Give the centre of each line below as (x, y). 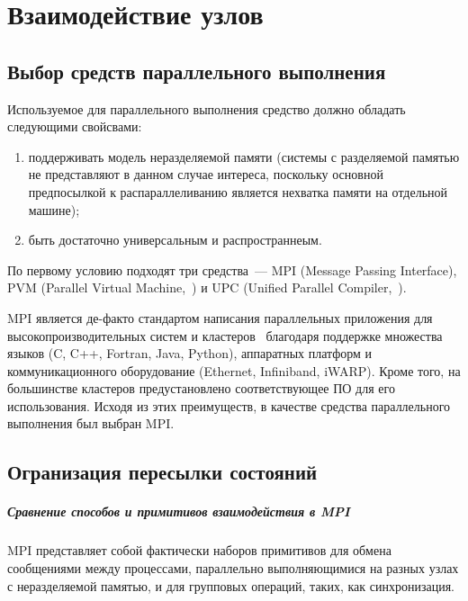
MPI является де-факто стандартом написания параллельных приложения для (220, 317)
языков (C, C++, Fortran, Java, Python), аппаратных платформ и (190, 353)
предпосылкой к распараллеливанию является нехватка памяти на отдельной (238, 191)
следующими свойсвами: (75, 126)
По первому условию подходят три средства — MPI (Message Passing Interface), (232, 269)
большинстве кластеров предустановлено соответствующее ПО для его (201, 388)
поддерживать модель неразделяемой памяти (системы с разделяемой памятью (244, 156)
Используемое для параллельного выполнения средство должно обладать (207, 108)
